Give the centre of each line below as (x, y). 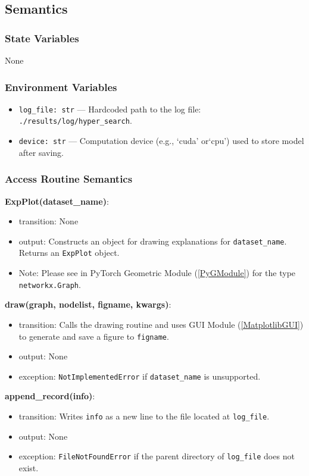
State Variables (42, 38)
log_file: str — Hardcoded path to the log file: (110, 109)
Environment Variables (61, 87)
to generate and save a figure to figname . (94, 336)
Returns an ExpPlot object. (69, 253)
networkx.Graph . (50, 284)
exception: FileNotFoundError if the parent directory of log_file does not (157, 456)
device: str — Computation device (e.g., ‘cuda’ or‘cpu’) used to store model (161, 141)
